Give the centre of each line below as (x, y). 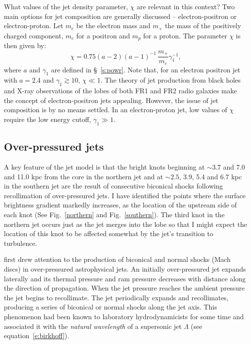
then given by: (25, 45)
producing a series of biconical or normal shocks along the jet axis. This (110, 307)
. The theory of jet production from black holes (171, 80)
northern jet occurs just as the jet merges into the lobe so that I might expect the (125, 224)
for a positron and (103, 35)
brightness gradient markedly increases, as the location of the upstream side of (120, 205)
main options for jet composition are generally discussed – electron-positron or (120, 16)
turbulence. (21, 243)
